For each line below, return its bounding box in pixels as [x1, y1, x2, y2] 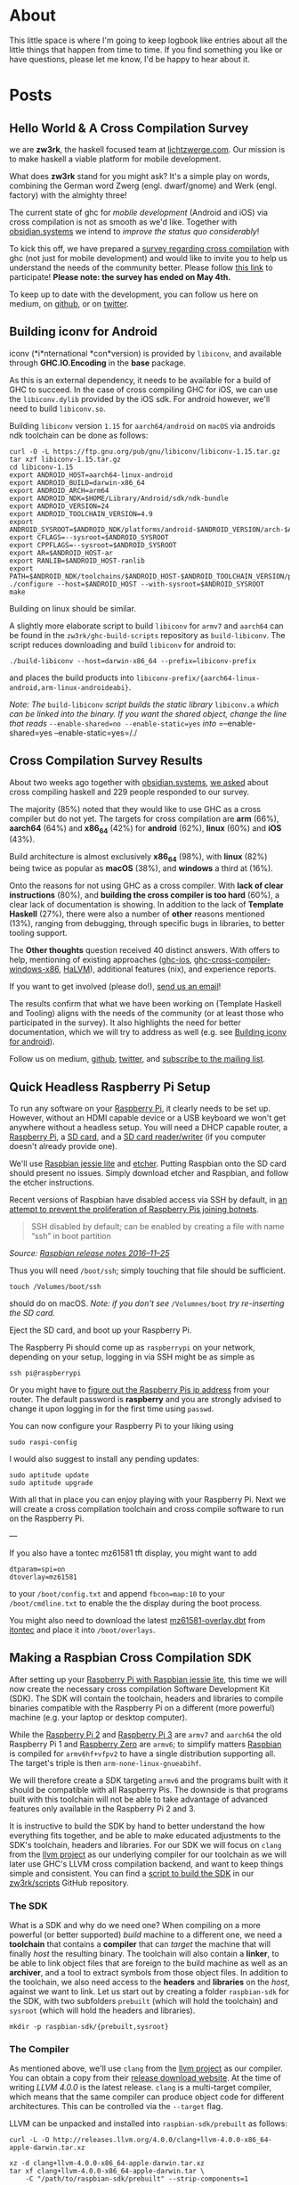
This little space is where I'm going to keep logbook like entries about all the [9, 35, 287, 45]
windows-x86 [9, 964, 60, 974]
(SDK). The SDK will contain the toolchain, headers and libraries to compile [9, 1693, 284, 1704]
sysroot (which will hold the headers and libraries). [9, 2005, 196, 2016]
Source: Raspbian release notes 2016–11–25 [9, 1247, 170, 1258]
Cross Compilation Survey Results [9, 753, 203, 768]
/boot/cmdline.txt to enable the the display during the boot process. [9, 1598, 263, 1608]
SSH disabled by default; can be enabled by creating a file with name [30, 1220, 285, 1231]
